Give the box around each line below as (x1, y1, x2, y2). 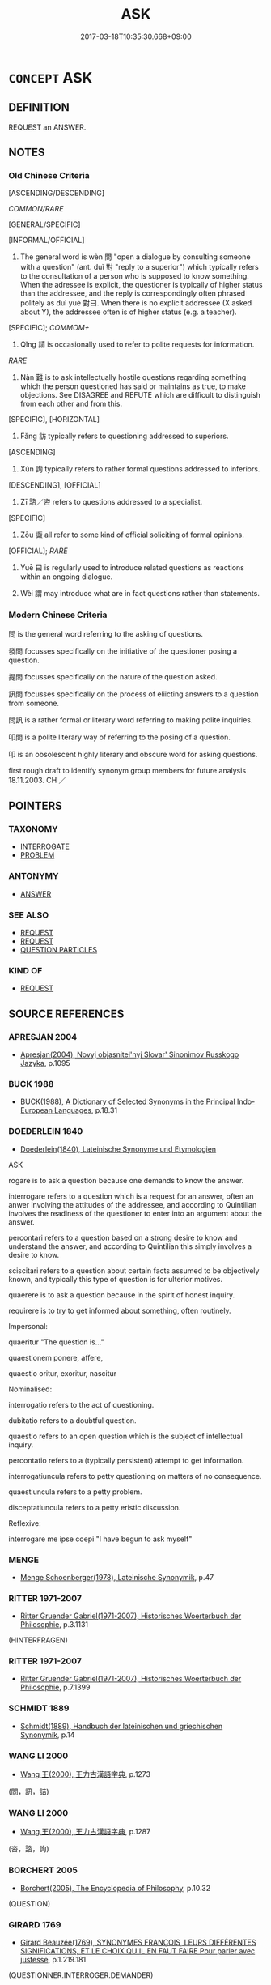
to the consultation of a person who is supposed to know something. (19, 271, 249, 281)
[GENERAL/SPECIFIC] (8, 219, 81, 229)
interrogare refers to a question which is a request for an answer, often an (8, 1191, 254, 1201)
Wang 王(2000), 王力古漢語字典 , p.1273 (19, 1770, 151, 1779)
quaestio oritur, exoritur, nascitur (8, 1368, 117, 1378)
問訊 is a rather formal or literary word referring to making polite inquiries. (8, 714, 253, 725)
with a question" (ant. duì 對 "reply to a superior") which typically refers (19, 262, 259, 272)
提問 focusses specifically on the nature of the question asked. (8, 671, 218, 681)
